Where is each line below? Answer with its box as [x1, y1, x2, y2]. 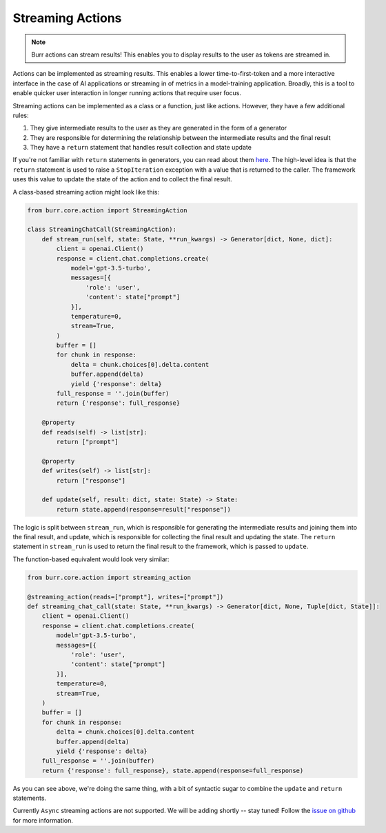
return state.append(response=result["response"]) [56, 505, 231, 513]
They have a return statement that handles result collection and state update [30, 143, 252, 152]
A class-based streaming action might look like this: [12, 188, 160, 196]
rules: [12, 111, 29, 119]
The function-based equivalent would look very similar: [12, 555, 170, 563]
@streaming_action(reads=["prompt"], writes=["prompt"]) [27, 593, 224, 601]
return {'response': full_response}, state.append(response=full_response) [41, 766, 304, 774]
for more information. [12, 816, 74, 824]
